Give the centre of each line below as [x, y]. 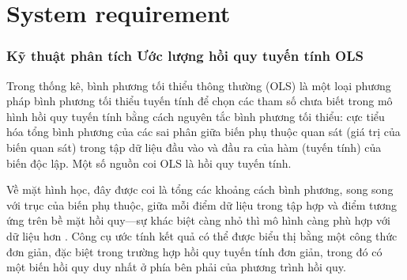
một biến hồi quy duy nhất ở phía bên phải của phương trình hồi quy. [176, 267]
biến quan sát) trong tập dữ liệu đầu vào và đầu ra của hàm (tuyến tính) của [194, 147]
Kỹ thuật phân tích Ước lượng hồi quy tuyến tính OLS [185, 56]
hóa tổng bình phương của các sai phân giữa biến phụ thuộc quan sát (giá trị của [203, 132]
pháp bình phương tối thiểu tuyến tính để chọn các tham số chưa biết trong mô [200, 101]
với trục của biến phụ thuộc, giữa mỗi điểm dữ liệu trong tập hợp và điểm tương [202, 204]
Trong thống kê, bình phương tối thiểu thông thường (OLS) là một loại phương [199, 85]
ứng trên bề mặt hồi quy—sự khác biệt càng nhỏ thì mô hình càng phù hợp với [198, 220]
